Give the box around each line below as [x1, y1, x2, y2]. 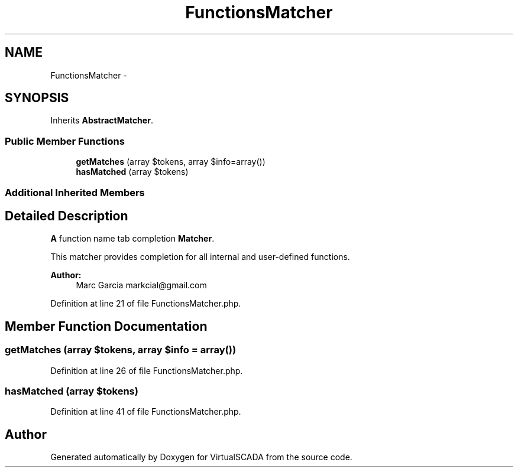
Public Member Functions [5, 135, 125, 147]
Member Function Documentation [5, 318, 208, 334]
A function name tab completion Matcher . [50, 233, 215, 244]
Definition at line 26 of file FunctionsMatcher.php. [50, 365, 243, 376]
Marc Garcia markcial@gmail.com [76, 280, 207, 291]
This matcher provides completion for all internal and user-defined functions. [50, 252, 350, 262]
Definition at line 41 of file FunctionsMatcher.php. [50, 406, 241, 417]
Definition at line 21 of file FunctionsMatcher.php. [50, 298, 241, 309]
